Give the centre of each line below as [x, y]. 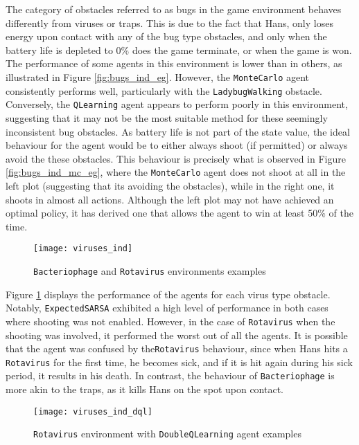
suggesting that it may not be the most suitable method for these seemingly [167, 117]
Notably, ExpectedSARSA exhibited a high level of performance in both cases [167, 308]
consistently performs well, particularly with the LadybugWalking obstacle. [164, 90]
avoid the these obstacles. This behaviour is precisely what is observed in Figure [176, 158]
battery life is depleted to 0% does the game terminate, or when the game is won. [179, 49]
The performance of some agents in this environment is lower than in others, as [174, 63]
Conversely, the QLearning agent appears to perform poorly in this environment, [177, 104]
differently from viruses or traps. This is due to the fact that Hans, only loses [169, 22]
